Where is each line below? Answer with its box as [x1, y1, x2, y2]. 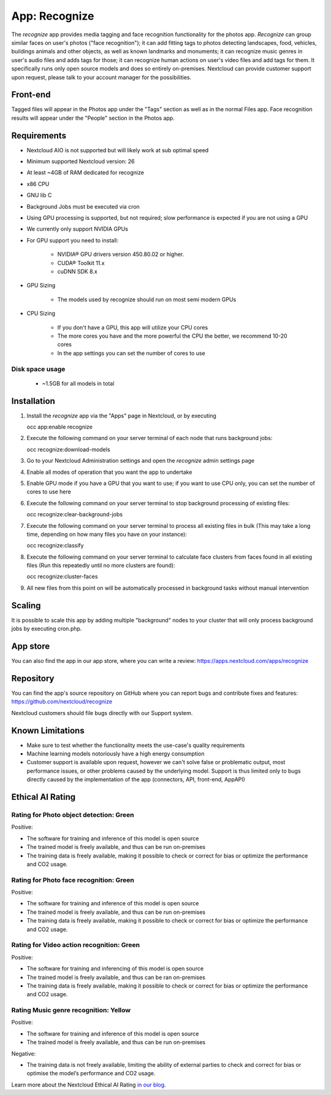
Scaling [11, 600, 41, 611]
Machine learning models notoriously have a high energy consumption [26, 750, 205, 757]
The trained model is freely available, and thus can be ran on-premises [26, 973, 205, 981]
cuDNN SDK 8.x [57, 268, 97, 275]
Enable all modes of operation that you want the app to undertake [26, 468, 192, 476]
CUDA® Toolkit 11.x [57, 259, 105, 266]
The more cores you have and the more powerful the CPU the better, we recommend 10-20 [57, 332, 287, 339]
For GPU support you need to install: [26, 236, 119, 244]
